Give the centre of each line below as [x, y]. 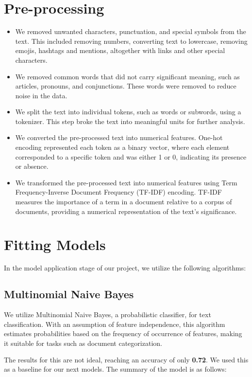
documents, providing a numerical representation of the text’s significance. [126, 211]
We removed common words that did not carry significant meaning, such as [127, 76]
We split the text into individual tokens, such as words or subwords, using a [128, 112]
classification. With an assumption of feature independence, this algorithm [115, 324]
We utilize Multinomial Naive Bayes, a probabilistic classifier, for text [108, 314]
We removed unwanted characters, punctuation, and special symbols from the [131, 31]
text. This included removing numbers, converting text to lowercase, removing [131, 41]
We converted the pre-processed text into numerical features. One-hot [119, 137]
